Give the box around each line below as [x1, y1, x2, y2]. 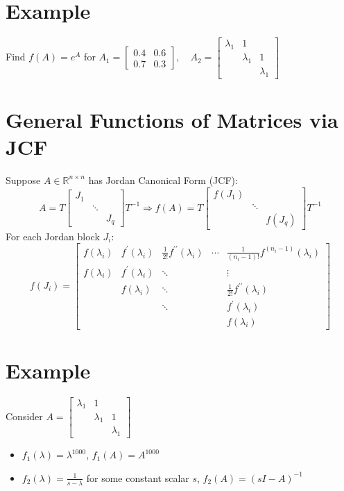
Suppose [6, 172, 41, 187]
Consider [6, 408, 43, 423]
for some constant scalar [86, 470, 189, 485]
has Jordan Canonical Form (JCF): [88, 172, 238, 187]
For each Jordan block [6, 228, 100, 243]
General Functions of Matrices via [6, 105, 338, 133]
